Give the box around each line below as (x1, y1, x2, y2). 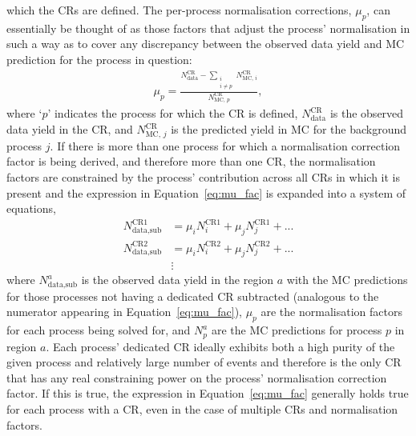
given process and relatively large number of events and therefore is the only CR (6, 354, 402, 370)
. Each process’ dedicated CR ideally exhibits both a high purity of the (46, 338, 395, 354)
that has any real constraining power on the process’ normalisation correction (6, 369, 387, 386)
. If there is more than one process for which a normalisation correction (50, 137, 401, 154)
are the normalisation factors (261, 303, 402, 320)
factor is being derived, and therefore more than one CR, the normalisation (6, 153, 376, 170)
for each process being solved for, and (6, 322, 191, 338)
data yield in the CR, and (6, 121, 133, 137)
